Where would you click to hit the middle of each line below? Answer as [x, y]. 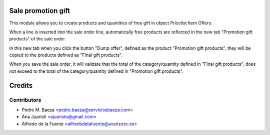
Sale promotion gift [39, 11]
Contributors [25, 100]
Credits [21, 85]
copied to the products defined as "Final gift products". [66, 55]
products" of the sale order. [37, 39]
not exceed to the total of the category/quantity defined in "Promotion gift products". [96, 71]
